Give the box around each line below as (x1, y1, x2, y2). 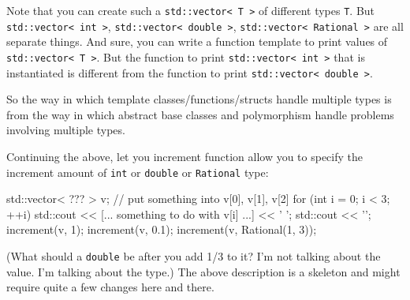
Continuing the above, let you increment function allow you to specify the (6, 148, 363, 164)
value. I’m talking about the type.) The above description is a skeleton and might (6, 263, 401, 279)
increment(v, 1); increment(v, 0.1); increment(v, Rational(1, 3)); (6, 221, 317, 238)
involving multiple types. (6, 122, 125, 138)
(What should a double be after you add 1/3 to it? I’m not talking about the (6, 248, 381, 264)
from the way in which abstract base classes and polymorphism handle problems (6, 106, 394, 122)
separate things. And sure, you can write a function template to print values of (6, 33, 388, 50)
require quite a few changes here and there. (6, 279, 214, 295)
